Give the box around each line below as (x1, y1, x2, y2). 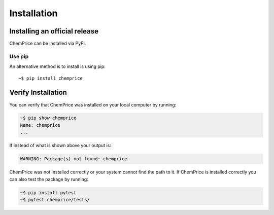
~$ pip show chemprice (20, 115, 77, 121)
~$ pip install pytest (20, 190, 77, 195)
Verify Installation (9, 88, 67, 97)
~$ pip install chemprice (18, 75, 83, 81)
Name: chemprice (20, 122, 61, 128)
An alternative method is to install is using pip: (9, 63, 106, 69)
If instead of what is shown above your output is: (9, 142, 112, 149)
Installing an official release (9, 27, 99, 35)
